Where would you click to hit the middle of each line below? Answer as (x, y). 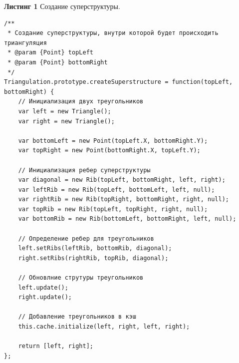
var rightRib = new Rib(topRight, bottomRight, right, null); (124, 199)
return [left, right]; (56, 346)
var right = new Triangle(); (66, 121)
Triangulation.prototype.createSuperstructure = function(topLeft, (119, 82)
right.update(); (45, 297)
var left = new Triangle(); (65, 111)
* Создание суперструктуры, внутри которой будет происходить (113, 33)
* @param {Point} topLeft (50, 53)
